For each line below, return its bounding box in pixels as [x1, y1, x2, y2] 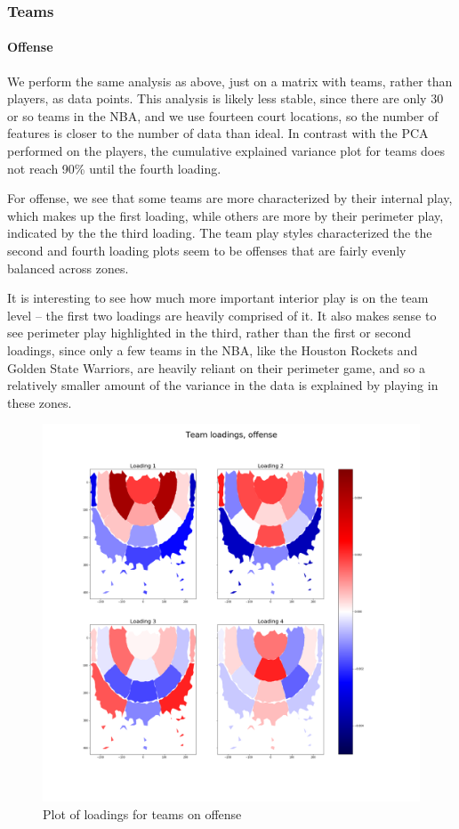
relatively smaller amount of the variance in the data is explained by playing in [7, 376, 439, 394]
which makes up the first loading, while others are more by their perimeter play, [7, 206, 444, 224]
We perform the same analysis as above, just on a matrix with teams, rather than [7, 71, 453, 90]
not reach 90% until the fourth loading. [7, 158, 221, 177]
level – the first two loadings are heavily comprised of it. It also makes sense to [7, 305, 437, 324]
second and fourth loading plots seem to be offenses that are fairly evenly [7, 240, 407, 259]
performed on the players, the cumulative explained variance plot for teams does [7, 142, 445, 160]
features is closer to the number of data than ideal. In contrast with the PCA [7, 124, 429, 142]
